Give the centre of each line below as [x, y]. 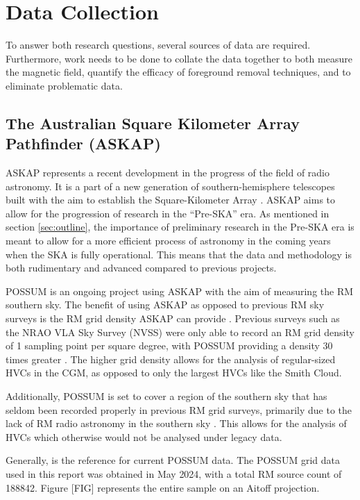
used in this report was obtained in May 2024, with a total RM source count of [174, 473]
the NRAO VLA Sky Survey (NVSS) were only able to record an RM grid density [180, 332]
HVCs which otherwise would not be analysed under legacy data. [144, 436]
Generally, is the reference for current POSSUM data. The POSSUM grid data [173, 460]
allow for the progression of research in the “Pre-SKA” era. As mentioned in [168, 213]
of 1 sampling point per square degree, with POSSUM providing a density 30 [169, 345]
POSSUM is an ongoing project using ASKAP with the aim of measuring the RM [180, 291]
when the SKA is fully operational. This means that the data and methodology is [179, 254]
